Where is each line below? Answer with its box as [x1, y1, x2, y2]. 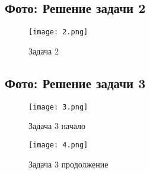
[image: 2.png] [28, 28, 88, 37]
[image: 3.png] [28, 102, 88, 111]
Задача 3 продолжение [28, 157, 108, 170]
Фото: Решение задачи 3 [5, 73, 146, 92]
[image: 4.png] [28, 140, 88, 149]
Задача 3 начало [28, 120, 86, 132]
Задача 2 [28, 44, 59, 57]
